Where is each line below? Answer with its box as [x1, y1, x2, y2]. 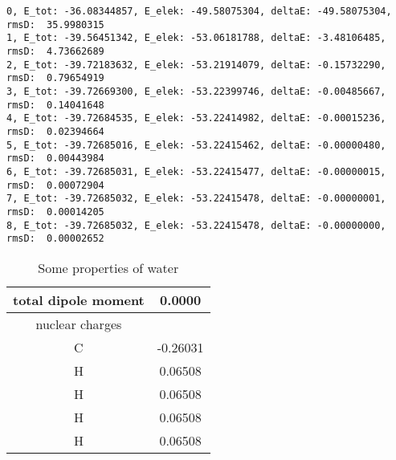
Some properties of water [38, 258, 179, 277]
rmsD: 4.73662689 [6, 45, 104, 57]
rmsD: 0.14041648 [6, 99, 104, 111]
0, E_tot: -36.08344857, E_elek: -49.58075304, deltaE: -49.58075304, [6, 6, 392, 17]
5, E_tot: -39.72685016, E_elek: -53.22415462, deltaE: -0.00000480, [6, 139, 386, 151]
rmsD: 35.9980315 [6, 18, 104, 31]
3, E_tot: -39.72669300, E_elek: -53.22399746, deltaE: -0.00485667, [6, 85, 386, 97]
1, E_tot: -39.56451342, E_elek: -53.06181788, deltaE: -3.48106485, [6, 32, 386, 44]
